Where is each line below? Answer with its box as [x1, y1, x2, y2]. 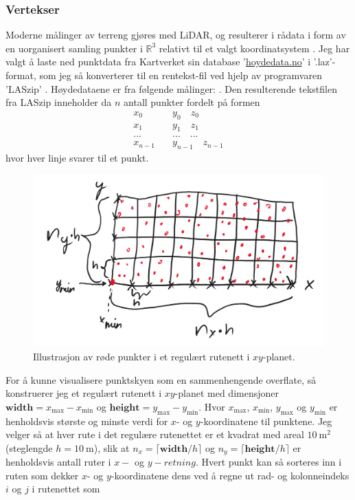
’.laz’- [313, 54, 336, 69]
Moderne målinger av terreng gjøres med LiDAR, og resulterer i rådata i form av [5, 28, 346, 42]
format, [5, 68, 36, 82]
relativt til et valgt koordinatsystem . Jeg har [159, 41, 350, 55]
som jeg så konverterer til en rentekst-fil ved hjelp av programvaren [39, 68, 322, 82]
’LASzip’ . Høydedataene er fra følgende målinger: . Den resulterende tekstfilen [5, 81, 337, 96]
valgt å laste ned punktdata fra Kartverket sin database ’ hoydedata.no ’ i [5, 54, 311, 69]
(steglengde [5, 440, 53, 455]
